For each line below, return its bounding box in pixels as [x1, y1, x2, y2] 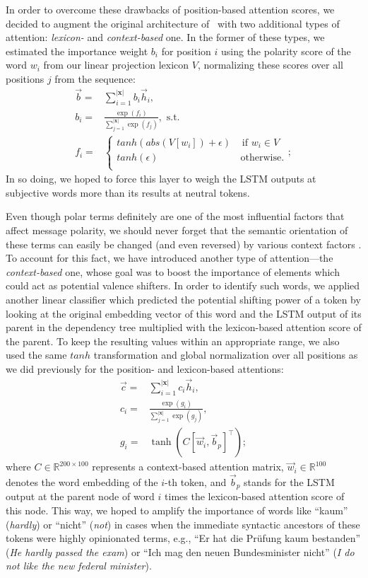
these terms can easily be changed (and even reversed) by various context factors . [6, 236, 362, 251]
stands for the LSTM [244, 475, 335, 490]
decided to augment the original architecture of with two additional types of [6, 16, 340, 30]
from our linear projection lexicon [43, 57, 189, 72]
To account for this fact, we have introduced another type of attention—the [6, 250, 333, 265]
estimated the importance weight [6, 43, 148, 58]
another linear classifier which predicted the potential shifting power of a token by [6, 291, 361, 306]
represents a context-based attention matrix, [92, 459, 284, 474]
